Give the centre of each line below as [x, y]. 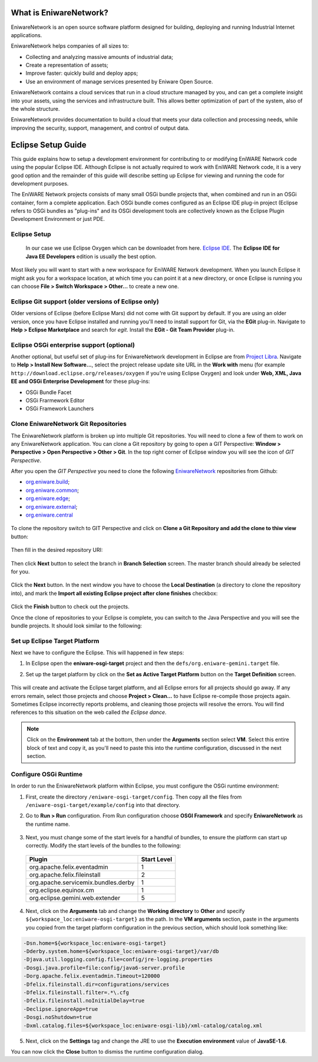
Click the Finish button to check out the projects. [70, 607]
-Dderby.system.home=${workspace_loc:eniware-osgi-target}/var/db [121, 952]
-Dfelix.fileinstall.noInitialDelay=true [84, 1001]
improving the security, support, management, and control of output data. [100, 128]
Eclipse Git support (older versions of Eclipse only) [85, 302]
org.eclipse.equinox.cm [62, 890]
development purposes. [40, 183]
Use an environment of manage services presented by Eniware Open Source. [119, 81]
